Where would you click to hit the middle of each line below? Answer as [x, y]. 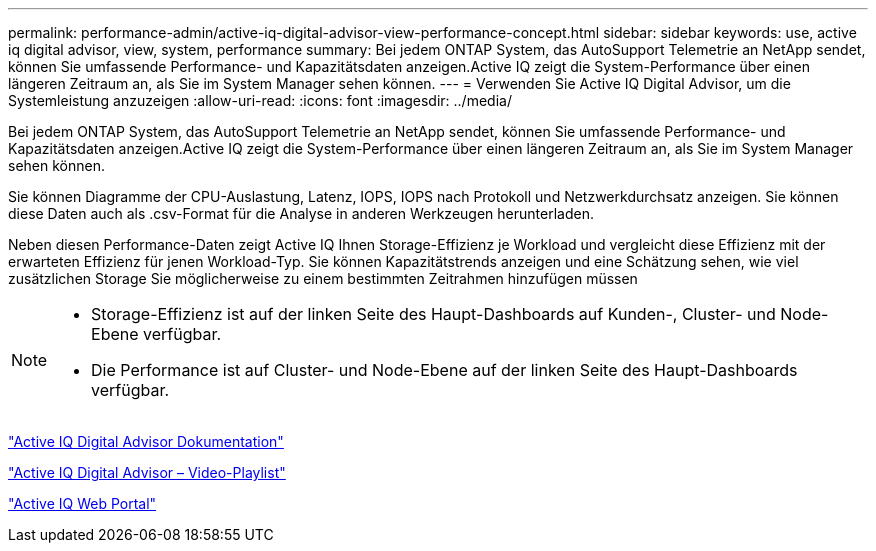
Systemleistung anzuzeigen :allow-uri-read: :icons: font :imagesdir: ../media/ [260, 100]
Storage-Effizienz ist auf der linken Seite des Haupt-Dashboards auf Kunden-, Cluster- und [433, 314]
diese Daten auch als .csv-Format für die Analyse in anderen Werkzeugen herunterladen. [301, 213]
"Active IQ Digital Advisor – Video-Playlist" [147, 472]
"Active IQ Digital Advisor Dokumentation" [146, 441]
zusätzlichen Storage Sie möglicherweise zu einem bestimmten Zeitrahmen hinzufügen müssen [323, 278]
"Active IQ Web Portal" [82, 503]
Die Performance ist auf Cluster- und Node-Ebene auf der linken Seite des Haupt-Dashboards [444, 370]
